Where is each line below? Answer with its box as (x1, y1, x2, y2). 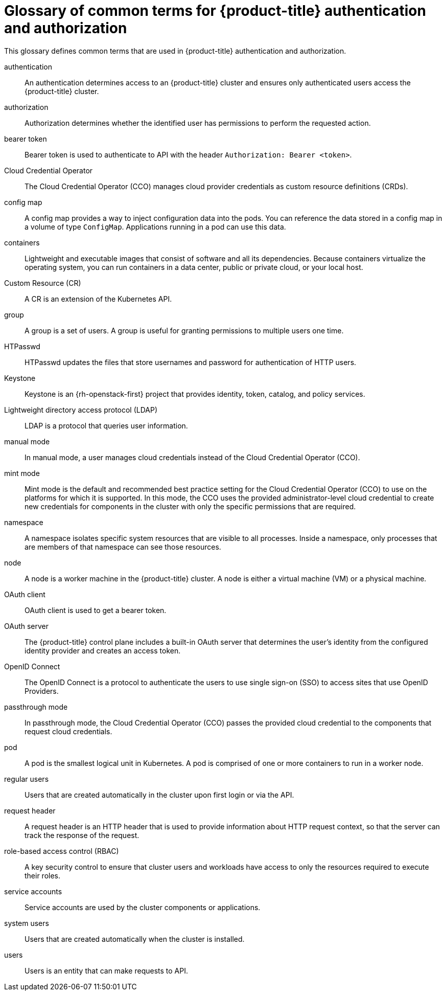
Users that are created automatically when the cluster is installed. (25, 934, 245, 943)
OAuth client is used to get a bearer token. (25, 605, 167, 615)
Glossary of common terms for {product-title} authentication (4, 2, 426, 19)
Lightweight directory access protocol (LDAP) (4, 405, 158, 414)
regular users (4, 774, 49, 783)
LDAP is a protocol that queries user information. (25, 421, 188, 430)
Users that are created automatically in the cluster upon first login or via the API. (25, 790, 294, 799)
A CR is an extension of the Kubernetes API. (25, 294, 172, 303)
